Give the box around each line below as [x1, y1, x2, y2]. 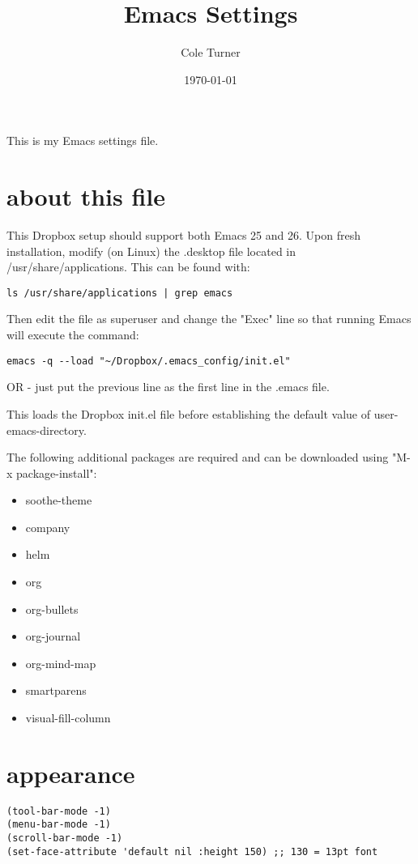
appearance [6, 756, 135, 790]
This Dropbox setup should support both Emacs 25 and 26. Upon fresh [6, 227, 360, 244]
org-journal [25, 628, 81, 645]
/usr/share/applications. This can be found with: [6, 258, 250, 275]
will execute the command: [6, 326, 139, 343]
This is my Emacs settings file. [6, 132, 159, 149]
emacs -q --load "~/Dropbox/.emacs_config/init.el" [6, 355, 291, 367]
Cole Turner [181, 44, 241, 61]
